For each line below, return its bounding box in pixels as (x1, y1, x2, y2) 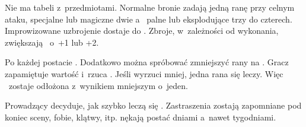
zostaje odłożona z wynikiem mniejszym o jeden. (8, 79, 188, 91)
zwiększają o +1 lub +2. (5, 36, 99, 48)
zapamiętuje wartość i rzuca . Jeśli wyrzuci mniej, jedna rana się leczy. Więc (5, 67, 283, 80)
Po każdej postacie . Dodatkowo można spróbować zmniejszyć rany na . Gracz (5, 56, 289, 68)
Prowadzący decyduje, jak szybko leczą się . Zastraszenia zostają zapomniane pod (5, 99, 302, 112)
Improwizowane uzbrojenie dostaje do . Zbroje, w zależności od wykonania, (5, 24, 279, 37)
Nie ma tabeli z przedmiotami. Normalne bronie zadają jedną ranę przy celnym (5, 1, 295, 13)
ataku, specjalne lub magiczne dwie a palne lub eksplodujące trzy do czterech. (5, 12, 292, 25)
